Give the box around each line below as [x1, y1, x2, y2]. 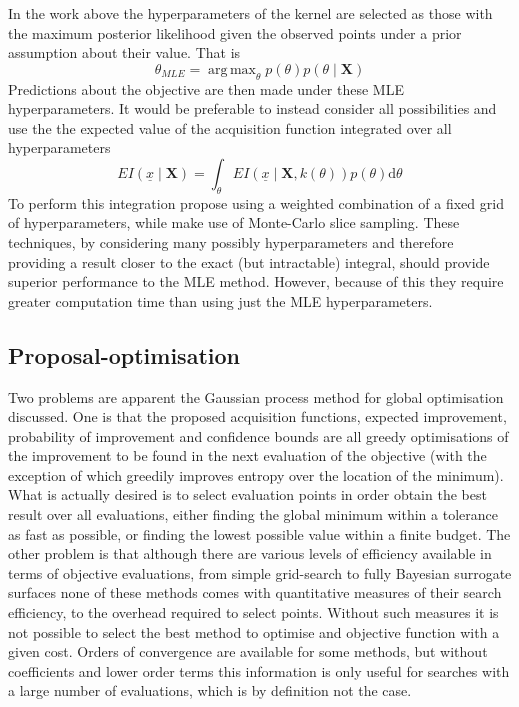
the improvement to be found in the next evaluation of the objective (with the [8, 445, 487, 466]
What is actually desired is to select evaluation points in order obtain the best [8, 484, 487, 505]
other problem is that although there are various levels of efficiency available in [8, 543, 492, 564]
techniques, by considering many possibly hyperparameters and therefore [8, 231, 454, 252]
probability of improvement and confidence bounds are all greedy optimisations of [8, 425, 509, 446]
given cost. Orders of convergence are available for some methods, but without [8, 641, 488, 662]
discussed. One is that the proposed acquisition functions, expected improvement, [8, 406, 507, 427]
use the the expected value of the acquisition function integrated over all [8, 117, 452, 138]
